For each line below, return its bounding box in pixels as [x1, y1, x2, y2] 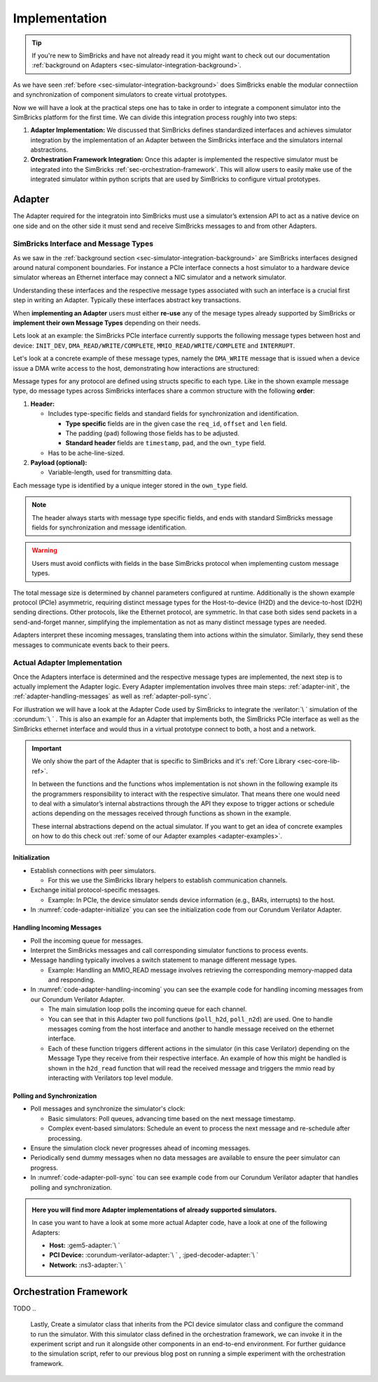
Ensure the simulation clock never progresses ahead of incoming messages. [30, 1144, 251, 1152]
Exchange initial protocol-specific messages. [30, 886, 160, 894]
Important [31, 744, 62, 753]
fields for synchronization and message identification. [31, 523, 187, 532]
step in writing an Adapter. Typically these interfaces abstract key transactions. [13, 296, 241, 304]
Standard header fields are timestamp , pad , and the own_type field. [65, 439, 266, 447]
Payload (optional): [30, 459, 87, 467]
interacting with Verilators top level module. [48, 1073, 174, 1082]
